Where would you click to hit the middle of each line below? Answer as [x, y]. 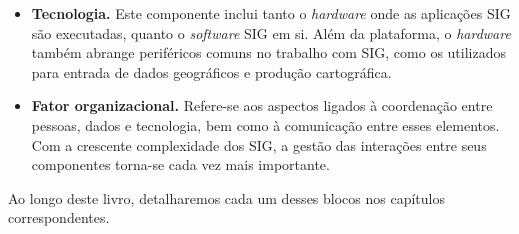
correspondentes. [59, 217]
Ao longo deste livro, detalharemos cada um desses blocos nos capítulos [226, 197]
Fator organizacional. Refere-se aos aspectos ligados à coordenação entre [262, 105]
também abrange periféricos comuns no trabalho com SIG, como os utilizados [269, 52]
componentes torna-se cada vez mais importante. [180, 164]
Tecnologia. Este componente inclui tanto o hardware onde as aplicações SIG [271, 13]
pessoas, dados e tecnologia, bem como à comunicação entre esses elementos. [265, 124]
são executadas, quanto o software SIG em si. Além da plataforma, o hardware [271, 32]
